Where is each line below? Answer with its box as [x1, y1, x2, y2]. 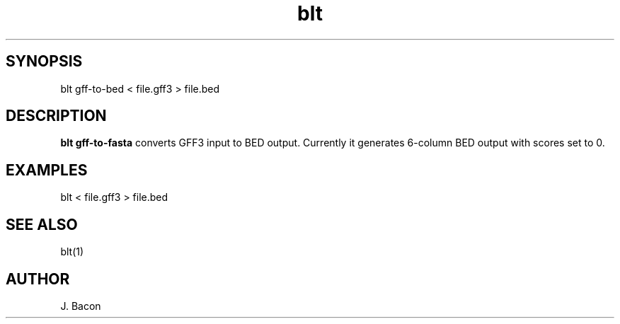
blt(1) [60, 245, 84, 258]
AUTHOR [6, 270, 70, 288]
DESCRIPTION [6, 107, 107, 125]
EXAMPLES [6, 161, 88, 179]
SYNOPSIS [6, 52, 83, 71]
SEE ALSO [6, 215, 78, 233]
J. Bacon [60, 299, 101, 312]
